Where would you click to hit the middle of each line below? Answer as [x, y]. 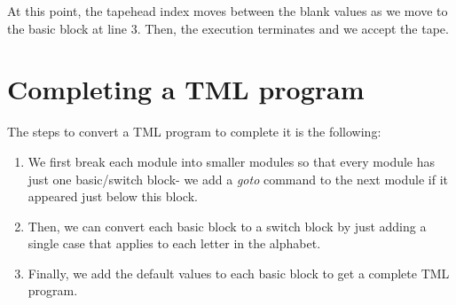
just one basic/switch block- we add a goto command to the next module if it [238, 179]
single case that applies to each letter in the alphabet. [174, 243]
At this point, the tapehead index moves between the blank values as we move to [228, 11]
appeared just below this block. [113, 196]
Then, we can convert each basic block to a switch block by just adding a [227, 226]
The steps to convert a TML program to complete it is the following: [194, 132]
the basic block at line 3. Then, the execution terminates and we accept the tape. [228, 28]
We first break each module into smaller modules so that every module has [232, 161]
